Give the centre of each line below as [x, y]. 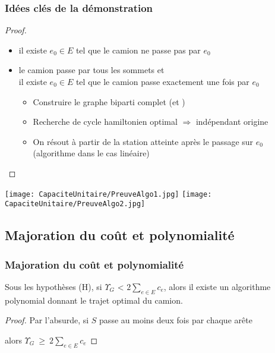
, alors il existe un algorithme [217, 286]
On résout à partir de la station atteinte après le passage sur [143, 141]
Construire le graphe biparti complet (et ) [109, 101]
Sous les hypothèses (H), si [53, 286]
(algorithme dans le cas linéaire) [91, 153]
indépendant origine [232, 122]
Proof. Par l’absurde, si [47, 320]
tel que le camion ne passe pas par [138, 50]
